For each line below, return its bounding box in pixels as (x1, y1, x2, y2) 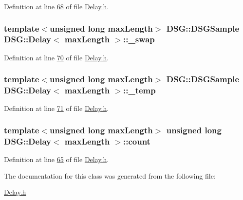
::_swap (123, 33, 155, 45)
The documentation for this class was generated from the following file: (4, 170, 216, 181)
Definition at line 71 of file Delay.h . (4, 103, 109, 113)
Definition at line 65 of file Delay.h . (4, 154, 109, 164)
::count (123, 135, 150, 147)
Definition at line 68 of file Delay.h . (4, 1, 109, 11)
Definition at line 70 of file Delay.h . (4, 52, 109, 62)
